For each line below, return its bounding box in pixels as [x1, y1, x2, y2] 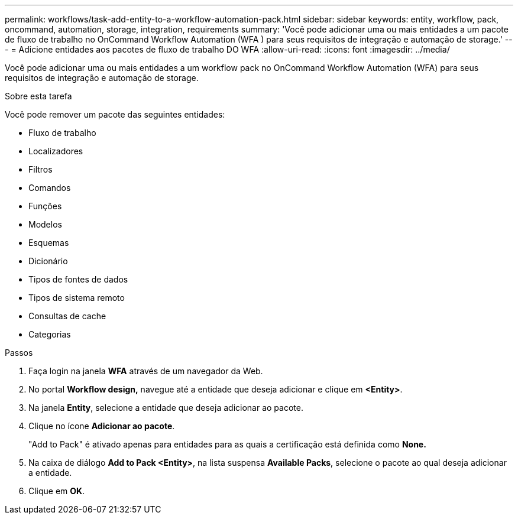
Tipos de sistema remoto [28, 293, 125, 303]
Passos [5, 348, 33, 358]
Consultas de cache [28, 311, 106, 321]
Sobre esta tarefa [5, 91, 72, 101]
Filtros [28, 164, 53, 174]
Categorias [28, 329, 71, 339]
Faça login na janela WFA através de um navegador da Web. [28, 366, 263, 376]
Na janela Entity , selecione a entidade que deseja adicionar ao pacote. [28, 403, 303, 413]
